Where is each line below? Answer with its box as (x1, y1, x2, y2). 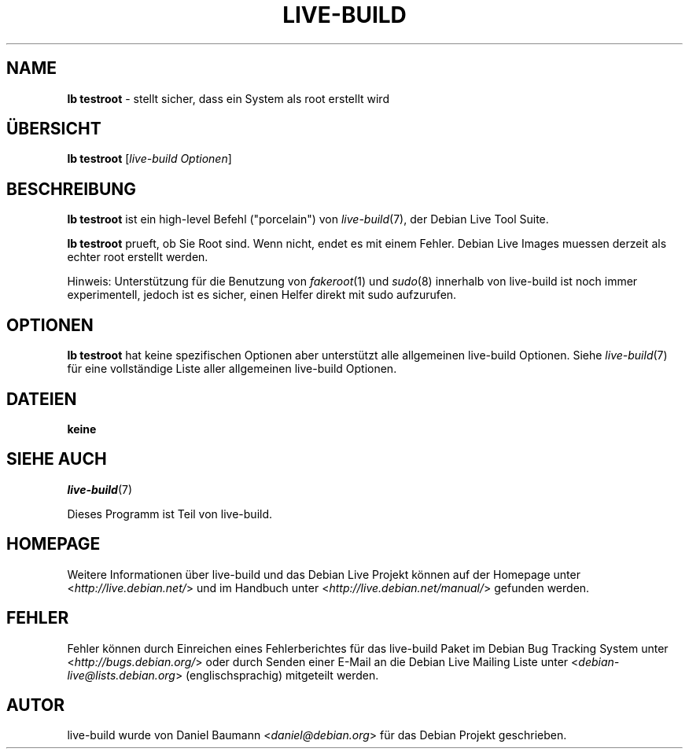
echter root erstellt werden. (67, 250, 208, 264)
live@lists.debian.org (67, 668, 175, 682)
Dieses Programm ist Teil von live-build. (67, 506, 273, 521)
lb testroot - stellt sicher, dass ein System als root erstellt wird (67, 91, 389, 105)
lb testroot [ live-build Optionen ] (67, 152, 232, 166)
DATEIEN (6, 389, 77, 409)
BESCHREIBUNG (6, 179, 137, 199)
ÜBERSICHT (6, 119, 101, 139)
